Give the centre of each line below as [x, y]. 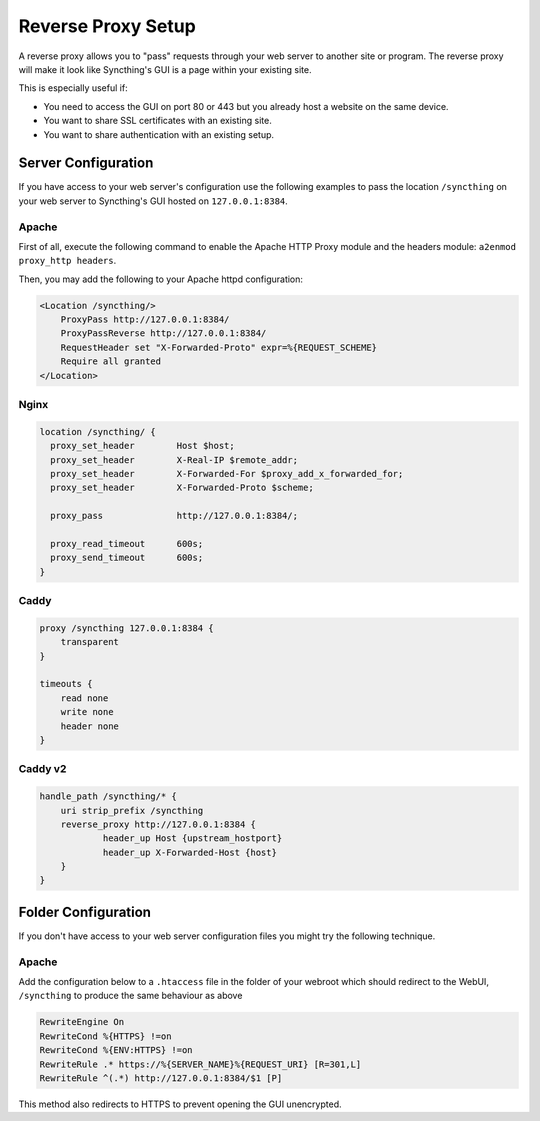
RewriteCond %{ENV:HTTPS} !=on [116, 1050]
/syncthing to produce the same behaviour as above [130, 996]
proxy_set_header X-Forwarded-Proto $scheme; [182, 488]
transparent [90, 642]
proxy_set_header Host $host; [142, 446]
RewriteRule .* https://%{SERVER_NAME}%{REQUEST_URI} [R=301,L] [200, 1064]
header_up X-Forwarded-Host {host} [189, 852]
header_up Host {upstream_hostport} [192, 838]
